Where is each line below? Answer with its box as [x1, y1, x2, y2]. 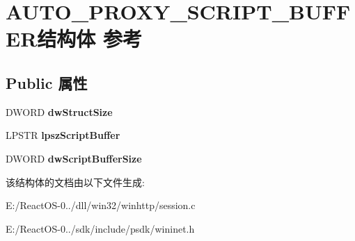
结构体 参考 [37, 24, 143, 53]
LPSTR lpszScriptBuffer [6, 128, 120, 142]
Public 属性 [6, 72, 88, 93]
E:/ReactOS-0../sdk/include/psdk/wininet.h [6, 221, 195, 235]
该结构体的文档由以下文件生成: [6, 174, 145, 189]
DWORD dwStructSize [6, 104, 113, 119]
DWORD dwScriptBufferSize [6, 151, 142, 165]
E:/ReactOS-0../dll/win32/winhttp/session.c [6, 198, 196, 213]
